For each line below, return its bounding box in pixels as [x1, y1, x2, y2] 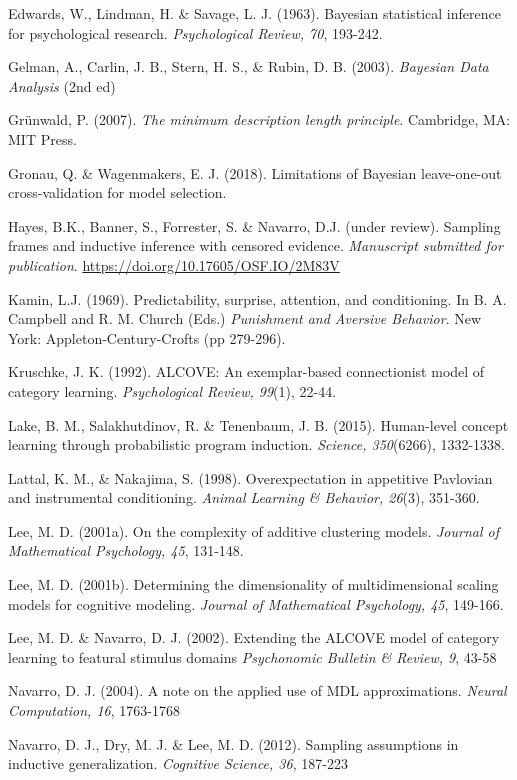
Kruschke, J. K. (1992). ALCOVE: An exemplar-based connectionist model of [8, 361, 485, 382]
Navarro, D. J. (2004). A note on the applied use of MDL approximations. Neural [8, 680, 507, 701]
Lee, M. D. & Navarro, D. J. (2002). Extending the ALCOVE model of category [8, 627, 500, 648]
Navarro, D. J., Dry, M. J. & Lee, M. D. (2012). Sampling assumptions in [8, 733, 459, 754]
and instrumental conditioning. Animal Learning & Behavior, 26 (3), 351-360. [8, 487, 480, 508]
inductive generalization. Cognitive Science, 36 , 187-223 [8, 753, 348, 774]
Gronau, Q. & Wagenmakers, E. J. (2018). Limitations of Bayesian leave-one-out [8, 162, 502, 183]
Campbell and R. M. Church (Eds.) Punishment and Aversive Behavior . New [8, 308, 482, 329]
